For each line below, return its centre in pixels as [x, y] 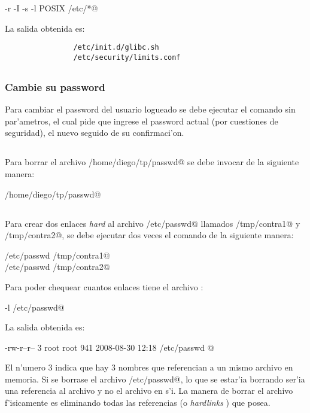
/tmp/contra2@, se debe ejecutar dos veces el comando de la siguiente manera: [149, 235]
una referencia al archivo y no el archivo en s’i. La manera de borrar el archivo [149, 391]
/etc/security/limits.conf [127, 57]
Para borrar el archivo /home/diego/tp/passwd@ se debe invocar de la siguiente [152, 162]
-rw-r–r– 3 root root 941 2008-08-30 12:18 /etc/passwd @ [110, 347]
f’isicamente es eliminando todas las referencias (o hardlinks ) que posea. [138, 403]
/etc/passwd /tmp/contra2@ [57, 267]
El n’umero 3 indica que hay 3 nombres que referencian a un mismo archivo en [149, 367]
